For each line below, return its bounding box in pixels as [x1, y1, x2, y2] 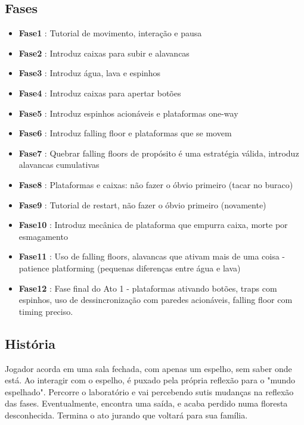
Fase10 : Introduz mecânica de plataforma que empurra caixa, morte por [18, 218, 288, 231]
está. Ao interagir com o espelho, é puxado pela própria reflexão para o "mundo [5, 374, 296, 386]
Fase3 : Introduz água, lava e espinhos [18, 67, 161, 79]
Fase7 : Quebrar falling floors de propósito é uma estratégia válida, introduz [18, 146, 299, 159]
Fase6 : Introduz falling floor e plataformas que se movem [18, 127, 232, 139]
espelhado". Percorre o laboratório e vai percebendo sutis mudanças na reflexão [5, 385, 294, 398]
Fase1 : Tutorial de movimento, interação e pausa [18, 27, 202, 39]
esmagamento [18, 230, 68, 242]
